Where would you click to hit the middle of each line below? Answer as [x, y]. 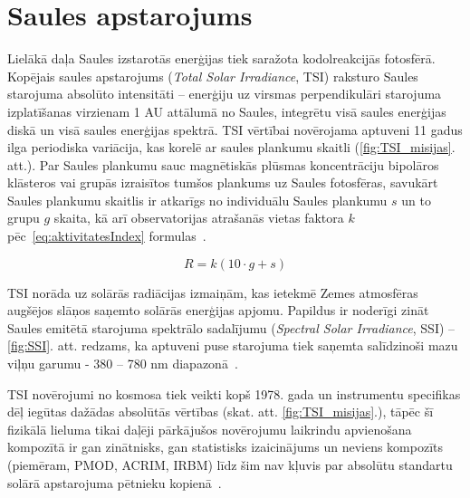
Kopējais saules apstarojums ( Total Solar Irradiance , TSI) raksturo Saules [213, 76]
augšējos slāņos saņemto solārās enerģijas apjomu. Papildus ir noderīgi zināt [218, 310]
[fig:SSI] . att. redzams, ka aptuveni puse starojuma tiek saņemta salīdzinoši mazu [233, 345]
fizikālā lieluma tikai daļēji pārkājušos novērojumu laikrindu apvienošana [210, 429]
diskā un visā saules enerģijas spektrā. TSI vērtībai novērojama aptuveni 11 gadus [235, 129]
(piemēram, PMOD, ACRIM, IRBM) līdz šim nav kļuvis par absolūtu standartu [230, 464]
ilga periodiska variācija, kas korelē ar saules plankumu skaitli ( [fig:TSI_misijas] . [231, 147]
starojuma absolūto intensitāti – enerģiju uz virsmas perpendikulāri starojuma [225, 94]
